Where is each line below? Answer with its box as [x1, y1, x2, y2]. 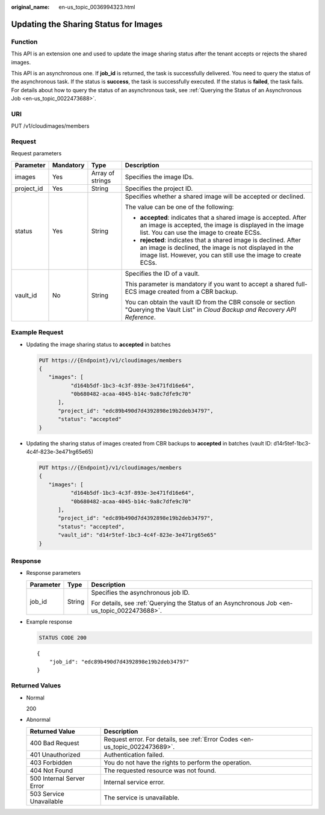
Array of [91, 169, 115, 177]
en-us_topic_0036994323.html [58, 4, 135, 10]
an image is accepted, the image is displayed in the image [140, 220, 304, 229]
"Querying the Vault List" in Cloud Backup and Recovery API [125, 305, 296, 314]
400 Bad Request [29, 739, 79, 747]
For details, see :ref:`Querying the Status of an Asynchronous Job [91, 599, 277, 607]
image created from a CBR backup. [138, 287, 238, 296]
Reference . [125, 313, 156, 321]
